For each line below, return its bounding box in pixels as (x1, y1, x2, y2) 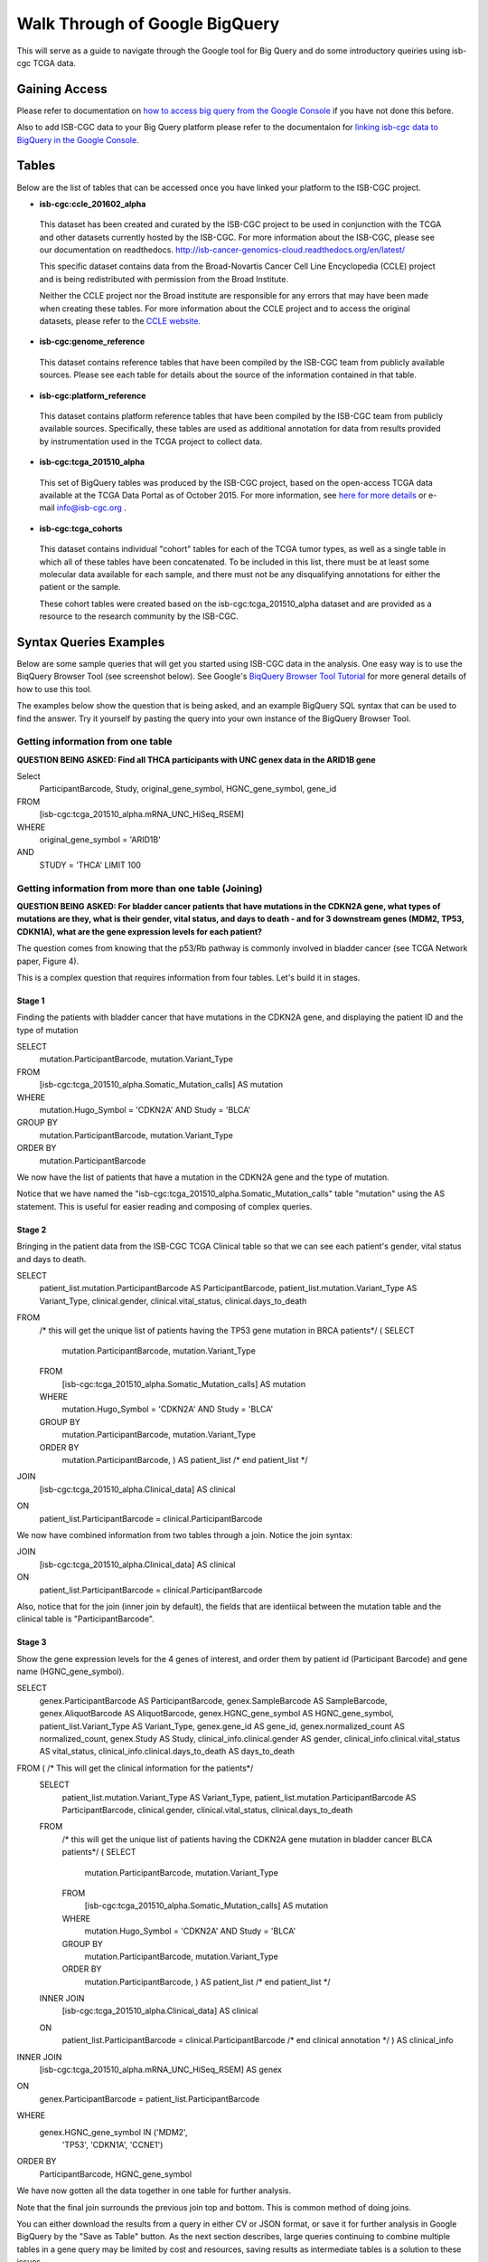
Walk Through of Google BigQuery (16, 14, 280, 33)
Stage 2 (16, 1224, 47, 1235)
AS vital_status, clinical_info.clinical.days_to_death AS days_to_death (39, 1746, 296, 1757)
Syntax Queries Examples (16, 634, 165, 650)
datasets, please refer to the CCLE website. (39, 316, 202, 327)
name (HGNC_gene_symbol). (16, 1666, 125, 1677)
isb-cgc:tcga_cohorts (39, 523, 123, 534)
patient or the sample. (39, 582, 121, 593)
